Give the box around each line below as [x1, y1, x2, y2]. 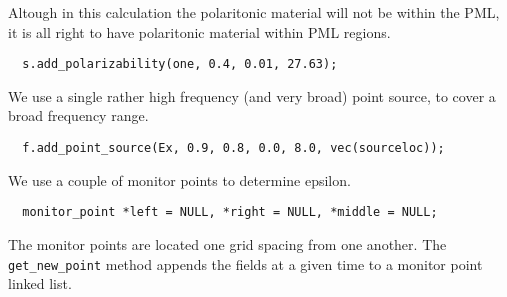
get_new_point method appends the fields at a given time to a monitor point [8, 253, 483, 274]
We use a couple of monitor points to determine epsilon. [8, 169, 351, 190]
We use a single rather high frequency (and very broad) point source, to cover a [8, 85, 496, 106]
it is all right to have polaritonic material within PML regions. [8, 21, 391, 42]
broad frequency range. [8, 105, 149, 126]
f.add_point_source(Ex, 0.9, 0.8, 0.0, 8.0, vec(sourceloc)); [22, 141, 445, 156]
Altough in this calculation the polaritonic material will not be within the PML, [8, 2, 500, 22]
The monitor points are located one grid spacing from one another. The [8, 233, 447, 254]
